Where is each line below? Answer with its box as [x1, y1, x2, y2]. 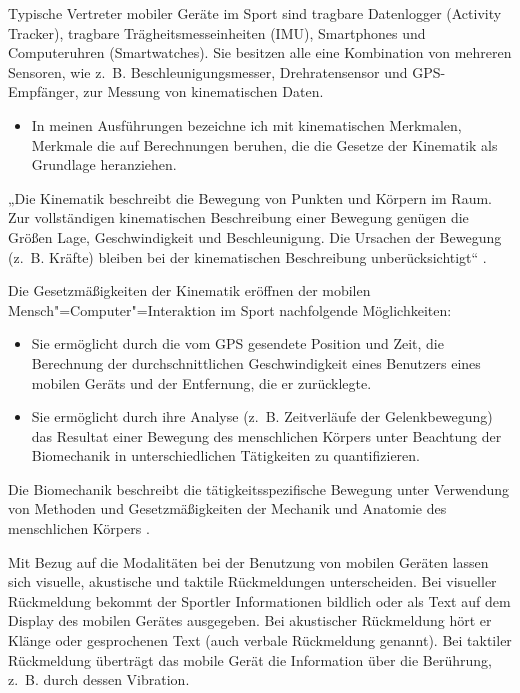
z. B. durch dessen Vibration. [8, 669, 190, 690]
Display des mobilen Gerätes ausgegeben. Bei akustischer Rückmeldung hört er [8, 610, 492, 631]
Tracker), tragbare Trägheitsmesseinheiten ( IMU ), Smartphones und [8, 22, 426, 43]
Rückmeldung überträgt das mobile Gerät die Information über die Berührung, [8, 649, 492, 670]
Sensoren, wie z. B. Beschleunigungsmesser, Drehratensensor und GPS [8, 61, 441, 82]
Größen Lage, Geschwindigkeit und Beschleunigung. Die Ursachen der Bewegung [8, 226, 502, 247]
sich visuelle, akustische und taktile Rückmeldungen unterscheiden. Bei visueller [8, 571, 497, 592]
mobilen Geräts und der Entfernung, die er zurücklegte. [31, 372, 372, 393]
